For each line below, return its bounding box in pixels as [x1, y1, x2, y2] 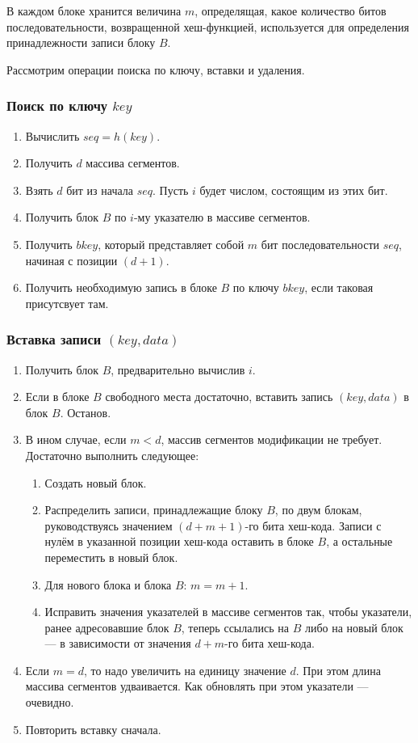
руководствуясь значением [44, 517, 173, 534]
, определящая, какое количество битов [194, 2, 387, 19]
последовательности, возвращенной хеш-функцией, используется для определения [6, 18, 409, 35]
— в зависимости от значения [44, 635, 191, 652]
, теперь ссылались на [181, 618, 290, 635]
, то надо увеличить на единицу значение [83, 661, 286, 678]
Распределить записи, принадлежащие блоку [44, 501, 263, 518]
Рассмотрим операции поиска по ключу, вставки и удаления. [6, 61, 305, 78]
